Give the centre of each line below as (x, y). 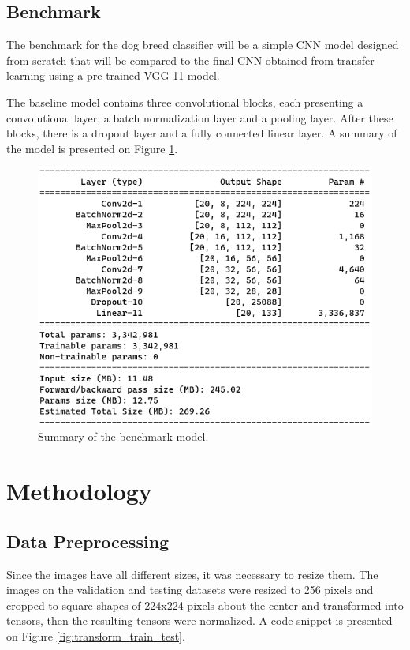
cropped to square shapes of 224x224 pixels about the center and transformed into (205, 605)
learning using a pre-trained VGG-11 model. (113, 75)
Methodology (79, 491)
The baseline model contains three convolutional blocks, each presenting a (185, 101)
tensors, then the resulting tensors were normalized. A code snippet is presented (199, 620)
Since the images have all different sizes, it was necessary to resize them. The (192, 574)
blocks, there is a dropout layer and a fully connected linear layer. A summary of (202, 133)
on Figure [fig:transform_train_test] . (96, 636)
